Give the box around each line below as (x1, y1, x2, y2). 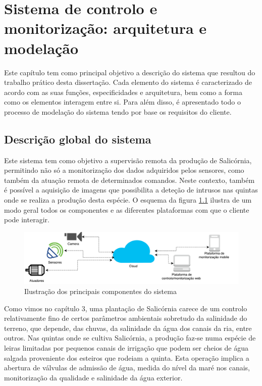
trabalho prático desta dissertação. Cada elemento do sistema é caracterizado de (4, 77, 252, 87)
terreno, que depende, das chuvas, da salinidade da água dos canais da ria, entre (4, 322, 252, 333)
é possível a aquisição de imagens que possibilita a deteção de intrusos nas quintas (4, 184, 258, 195)
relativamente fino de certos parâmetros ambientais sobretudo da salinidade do (4, 313, 247, 323)
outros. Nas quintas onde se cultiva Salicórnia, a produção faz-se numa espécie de (4, 332, 256, 343)
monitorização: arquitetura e (4, 18, 207, 38)
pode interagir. (4, 214, 49, 225)
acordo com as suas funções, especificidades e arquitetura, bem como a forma (4, 86, 242, 97)
